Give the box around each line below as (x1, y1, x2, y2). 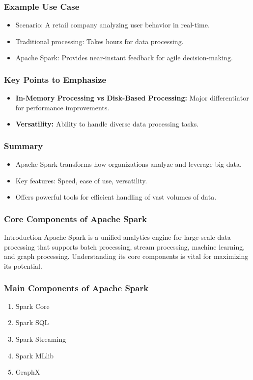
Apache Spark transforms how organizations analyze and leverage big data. (15, 159, 242, 169)
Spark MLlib (15, 350, 54, 360)
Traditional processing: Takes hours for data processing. (15, 36, 184, 46)
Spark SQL (15, 317, 49, 328)
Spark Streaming (15, 334, 66, 344)
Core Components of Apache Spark (4, 212, 147, 225)
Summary (4, 139, 43, 152)
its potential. (4, 261, 42, 271)
